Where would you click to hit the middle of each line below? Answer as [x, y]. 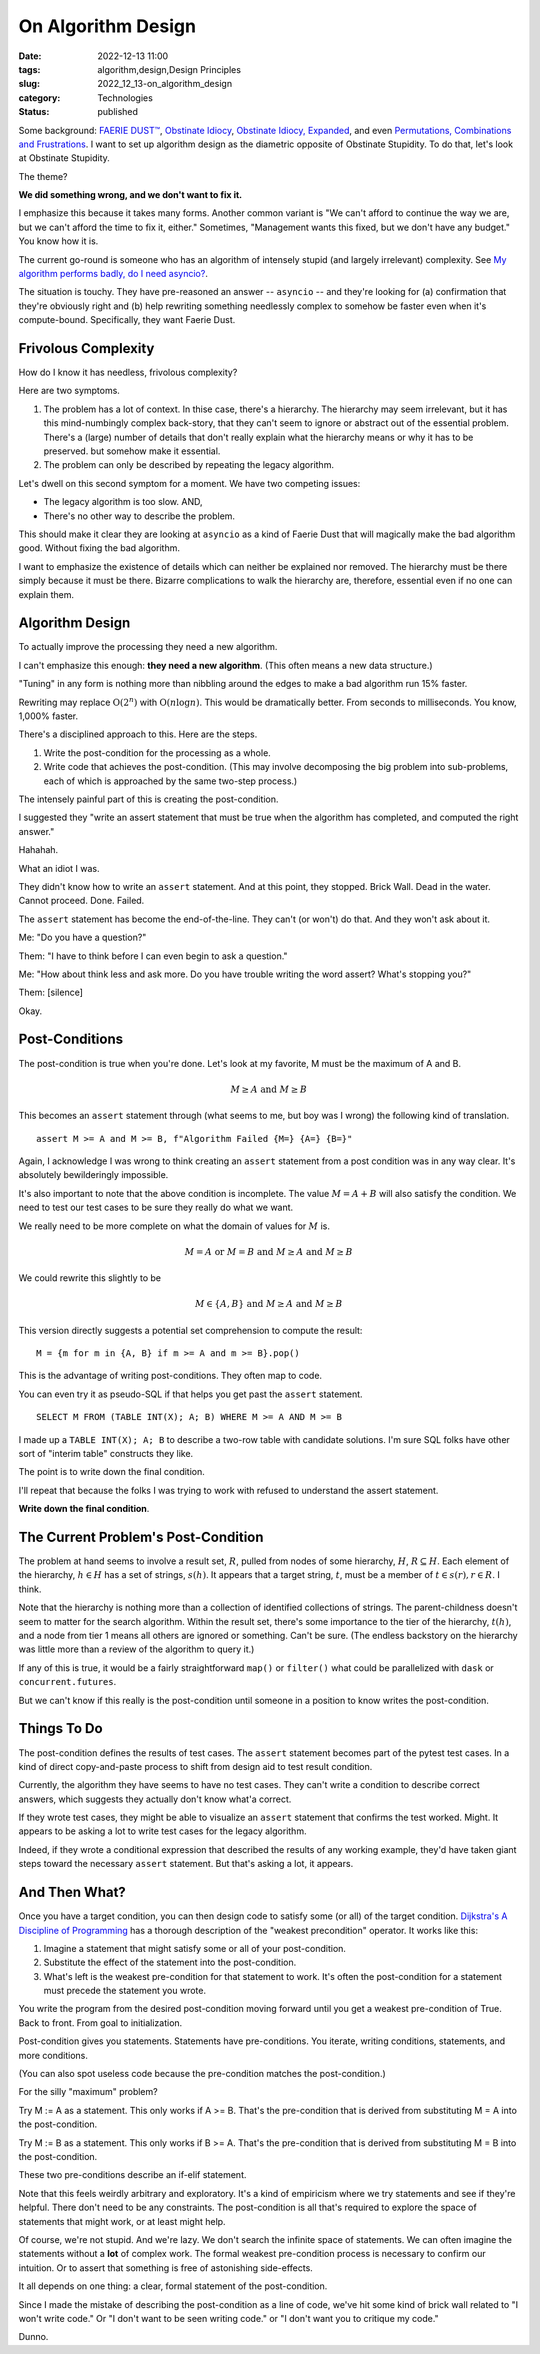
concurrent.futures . [67, 1682]
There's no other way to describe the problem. [139, 516]
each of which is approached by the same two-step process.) [170, 781]
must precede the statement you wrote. [125, 1991]
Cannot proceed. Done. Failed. [81, 901]
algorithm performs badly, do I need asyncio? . [113, 274]
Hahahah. [38, 850]
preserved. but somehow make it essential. [132, 451]
